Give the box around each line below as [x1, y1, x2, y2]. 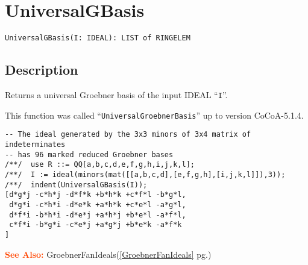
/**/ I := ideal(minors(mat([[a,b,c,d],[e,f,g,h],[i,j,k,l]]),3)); [5, 170, 286, 179]
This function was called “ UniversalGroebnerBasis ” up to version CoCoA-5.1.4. [5, 108, 304, 121]
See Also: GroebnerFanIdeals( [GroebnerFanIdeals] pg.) [5, 248, 212, 260]
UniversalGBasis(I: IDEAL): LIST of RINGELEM [5, 34, 190, 43]
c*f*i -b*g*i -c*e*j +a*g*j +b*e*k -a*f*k [9, 220, 182, 229]
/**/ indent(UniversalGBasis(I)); [5, 180, 148, 189]
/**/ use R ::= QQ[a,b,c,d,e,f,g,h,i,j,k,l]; [5, 160, 195, 169]
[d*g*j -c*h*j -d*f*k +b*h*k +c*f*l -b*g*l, [5, 190, 186, 199]
